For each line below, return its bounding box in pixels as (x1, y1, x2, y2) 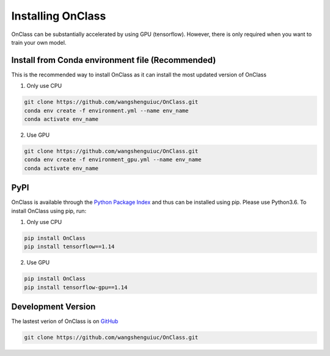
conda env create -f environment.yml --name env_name (24, 107, 189, 114)
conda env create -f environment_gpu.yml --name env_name (24, 156, 202, 163)
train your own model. (11, 38, 67, 46)
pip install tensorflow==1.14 (24, 243, 115, 250)
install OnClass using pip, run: (11, 207, 87, 214)
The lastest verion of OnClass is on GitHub (11, 318, 119, 325)
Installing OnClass (11, 9, 106, 23)
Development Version (11, 302, 96, 312)
